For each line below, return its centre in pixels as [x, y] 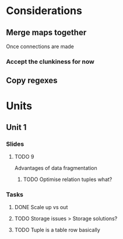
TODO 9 [24, 157]
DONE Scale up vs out [41, 207]
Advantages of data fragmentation [56, 168]
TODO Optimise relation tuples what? [68, 179]
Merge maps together [46, 33]
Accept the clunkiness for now [50, 62]
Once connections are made [40, 46]
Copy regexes [32, 81]
